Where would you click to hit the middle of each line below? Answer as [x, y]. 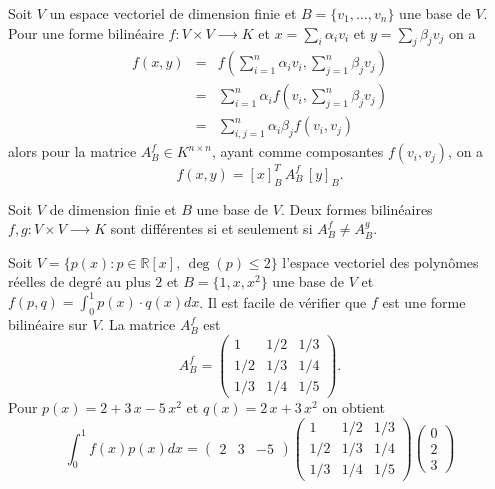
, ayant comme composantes [298, 151]
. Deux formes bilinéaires [356, 208]
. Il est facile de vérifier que [283, 301]
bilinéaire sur [48, 324]
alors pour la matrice [72, 151]
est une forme [424, 301]
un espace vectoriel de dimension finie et [173, 13]
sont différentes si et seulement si [211, 228]
